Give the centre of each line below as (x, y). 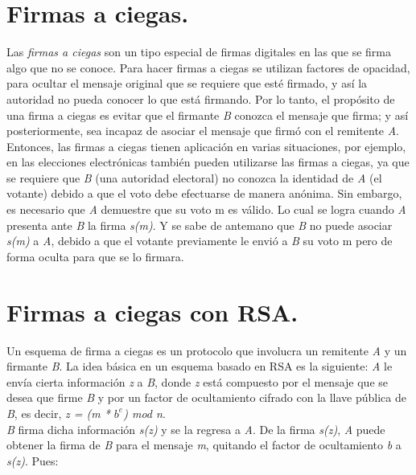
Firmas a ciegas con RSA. (152, 311)
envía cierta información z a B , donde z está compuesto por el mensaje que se (197, 381)
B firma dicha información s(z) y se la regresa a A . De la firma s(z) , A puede (196, 429)
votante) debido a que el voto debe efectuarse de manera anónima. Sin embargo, (204, 193)
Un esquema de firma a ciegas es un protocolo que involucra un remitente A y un (207, 350)
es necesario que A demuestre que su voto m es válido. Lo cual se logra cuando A (206, 209)
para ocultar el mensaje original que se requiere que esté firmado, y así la (187, 83)
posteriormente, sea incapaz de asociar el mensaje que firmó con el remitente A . (203, 131)
